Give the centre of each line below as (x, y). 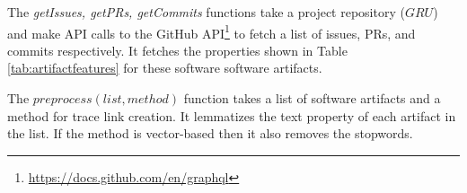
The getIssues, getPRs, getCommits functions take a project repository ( (206, 12)
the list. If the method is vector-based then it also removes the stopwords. (210, 133)
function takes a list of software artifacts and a (312, 98)
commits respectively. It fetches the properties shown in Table (177, 50)
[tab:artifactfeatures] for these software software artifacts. (165, 68)
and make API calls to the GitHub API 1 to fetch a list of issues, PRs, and (211, 31)
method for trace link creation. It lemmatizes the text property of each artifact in (232, 115)
